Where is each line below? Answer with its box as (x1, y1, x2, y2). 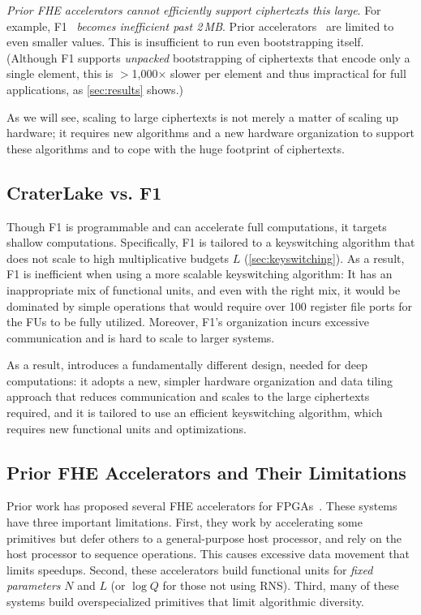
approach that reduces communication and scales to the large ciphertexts (6, 388, 370, 405)
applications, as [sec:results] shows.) (6, 80, 183, 97)
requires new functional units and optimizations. (6, 419, 247, 437)
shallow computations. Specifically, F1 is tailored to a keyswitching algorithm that (6, 234, 415, 251)
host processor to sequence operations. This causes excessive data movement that (6, 545, 410, 562)
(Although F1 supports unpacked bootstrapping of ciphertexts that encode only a (6, 49, 410, 66)
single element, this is (6, 65, 114, 82)
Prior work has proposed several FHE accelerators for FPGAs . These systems (6, 497, 397, 514)
